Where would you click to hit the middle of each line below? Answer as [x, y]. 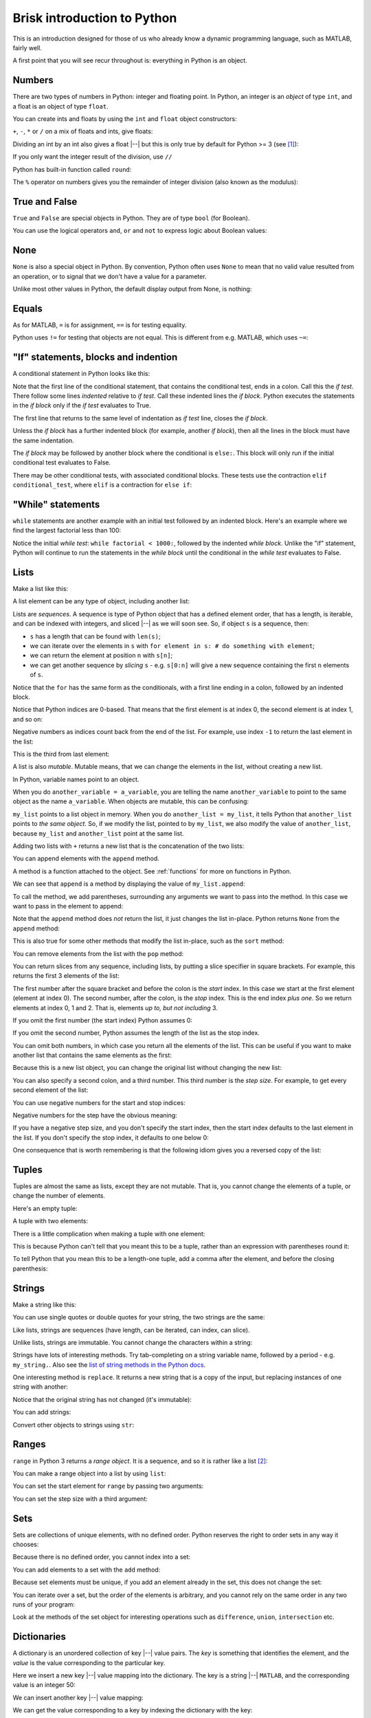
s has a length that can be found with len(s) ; [95, 636]
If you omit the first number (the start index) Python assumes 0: [102, 1020]
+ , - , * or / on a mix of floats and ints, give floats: [83, 131]
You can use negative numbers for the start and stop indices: [99, 1102]
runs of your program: [44, 1604]
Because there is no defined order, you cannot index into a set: [102, 1557]
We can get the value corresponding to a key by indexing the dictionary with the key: [133, 1710]
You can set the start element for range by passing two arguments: [108, 1486]
